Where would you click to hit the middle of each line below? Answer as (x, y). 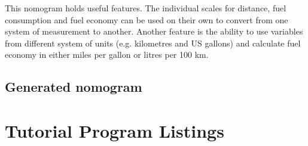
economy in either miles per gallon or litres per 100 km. (107, 55)
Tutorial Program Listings (115, 130)
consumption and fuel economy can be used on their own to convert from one (147, 19)
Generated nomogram (74, 87)
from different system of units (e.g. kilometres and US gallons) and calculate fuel (153, 43)
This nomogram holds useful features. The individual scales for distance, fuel (146, 8)
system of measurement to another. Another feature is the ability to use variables (154, 31)
